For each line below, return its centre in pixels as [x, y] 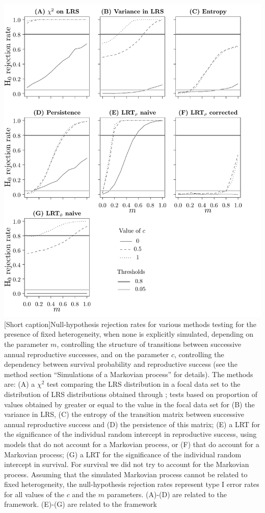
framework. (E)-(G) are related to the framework [81, 504]
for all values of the [34, 494]
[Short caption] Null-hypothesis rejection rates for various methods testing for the [130, 324]
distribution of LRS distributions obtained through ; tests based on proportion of [131, 394]
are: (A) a [20, 384]
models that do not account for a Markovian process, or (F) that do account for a [132, 444]
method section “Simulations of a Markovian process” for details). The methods [129, 374]
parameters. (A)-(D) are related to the [167, 494]
